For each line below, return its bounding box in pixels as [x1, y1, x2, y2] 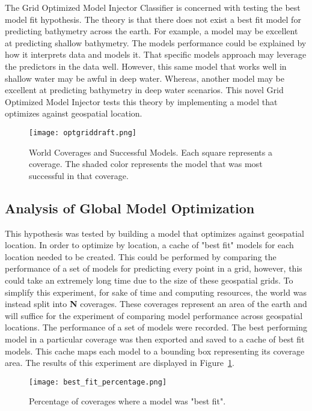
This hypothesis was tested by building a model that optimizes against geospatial [5, 227, 304, 239]
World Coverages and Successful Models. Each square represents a [29, 145, 272, 158]
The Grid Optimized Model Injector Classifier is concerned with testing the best [5, 1, 301, 13]
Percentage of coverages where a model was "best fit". [29, 395, 226, 407]
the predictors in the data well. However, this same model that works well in [5, 59, 287, 72]
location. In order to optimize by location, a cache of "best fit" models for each [5, 239, 294, 251]
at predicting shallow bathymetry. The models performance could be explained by [5, 36, 307, 49]
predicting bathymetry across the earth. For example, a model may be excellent [5, 25, 298, 37]
